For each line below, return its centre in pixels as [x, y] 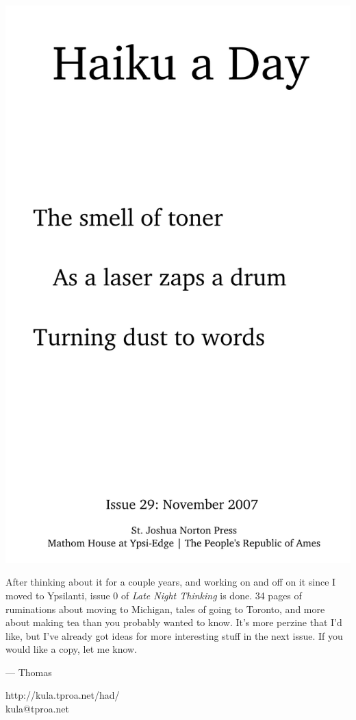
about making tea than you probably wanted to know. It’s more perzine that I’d [174, 622]
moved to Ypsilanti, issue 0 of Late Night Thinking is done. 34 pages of [154, 595]
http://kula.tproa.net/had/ [63, 695]
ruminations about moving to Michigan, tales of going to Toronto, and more [165, 609]
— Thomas [29, 672]
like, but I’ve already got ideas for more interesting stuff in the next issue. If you [174, 635]
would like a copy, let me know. [72, 649]
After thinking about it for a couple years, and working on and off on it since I [171, 582]
